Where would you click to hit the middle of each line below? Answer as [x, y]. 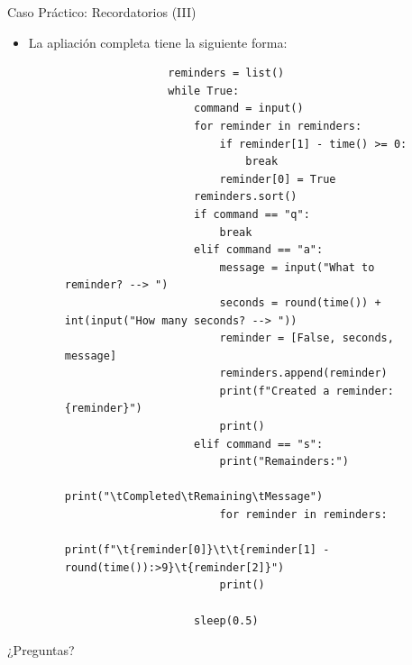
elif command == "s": [258, 444]
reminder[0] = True [278, 179]
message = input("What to [297, 267]
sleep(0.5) [226, 620]
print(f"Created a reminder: [307, 391]
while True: [204, 91]
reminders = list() [226, 73]
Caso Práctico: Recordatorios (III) [102, 12]
